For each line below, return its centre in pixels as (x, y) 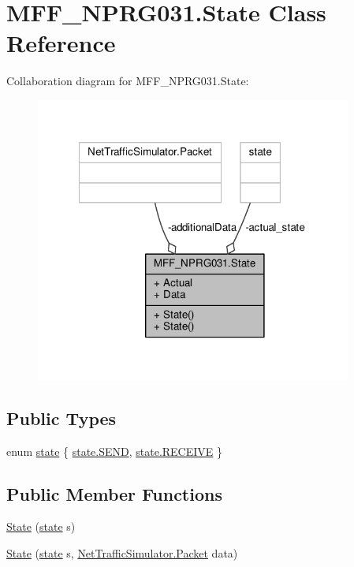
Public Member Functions (114, 493)
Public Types (61, 418)
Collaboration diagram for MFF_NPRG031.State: (128, 81)
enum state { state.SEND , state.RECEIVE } (115, 451)
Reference (61, 43)
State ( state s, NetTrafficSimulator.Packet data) (122, 553)
